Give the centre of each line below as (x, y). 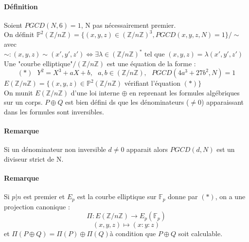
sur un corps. (23, 102)
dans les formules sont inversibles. (54, 112)
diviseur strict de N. (34, 159)
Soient (13, 25)
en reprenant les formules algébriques (184, 92)
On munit (18, 92)
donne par (183, 196)
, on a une (230, 196)
